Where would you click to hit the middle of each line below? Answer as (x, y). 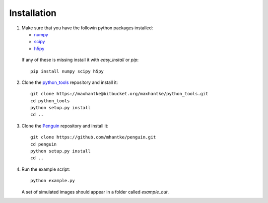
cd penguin (44, 144)
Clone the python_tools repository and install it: (70, 82)
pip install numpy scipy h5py (67, 71)
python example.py (53, 181)
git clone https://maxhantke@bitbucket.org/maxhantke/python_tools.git (119, 94)
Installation (33, 13)
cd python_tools (50, 101)
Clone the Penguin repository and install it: (65, 126)
